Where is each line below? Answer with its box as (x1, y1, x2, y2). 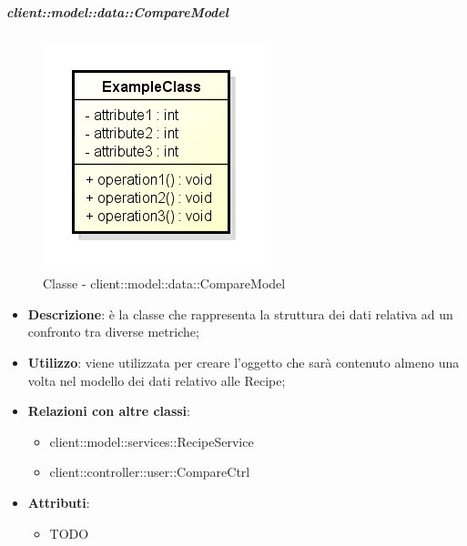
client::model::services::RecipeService (49, 431, 254, 450)
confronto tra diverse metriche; (27, 322, 199, 341)
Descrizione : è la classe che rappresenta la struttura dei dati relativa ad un (27, 304, 453, 323)
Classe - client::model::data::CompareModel (43, 274, 286, 293)
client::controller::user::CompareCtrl (49, 462, 250, 481)
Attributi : (27, 492, 90, 511)
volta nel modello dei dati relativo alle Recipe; (27, 370, 286, 389)
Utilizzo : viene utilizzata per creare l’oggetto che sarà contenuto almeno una (27, 352, 460, 371)
